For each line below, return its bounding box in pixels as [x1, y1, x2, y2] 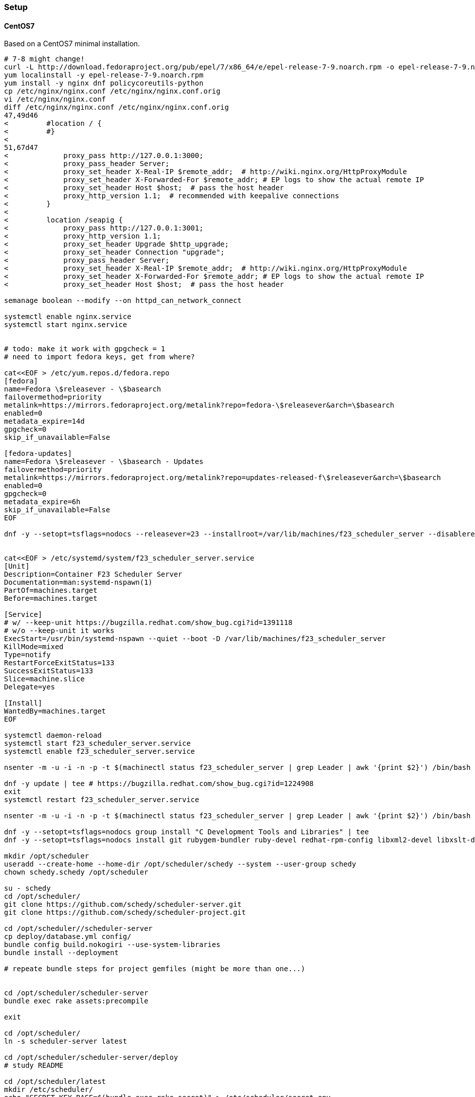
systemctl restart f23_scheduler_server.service [4, 796, 199, 804]
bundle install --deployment [4, 949, 119, 957]
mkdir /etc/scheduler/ [4, 1085, 94, 1094]
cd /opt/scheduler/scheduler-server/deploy [4, 1053, 178, 1062]
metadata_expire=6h [4, 498, 81, 506]
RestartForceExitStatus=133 [4, 659, 115, 667]
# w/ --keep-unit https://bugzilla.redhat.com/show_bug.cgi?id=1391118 [4, 618, 293, 627]
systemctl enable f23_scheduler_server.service [4, 747, 195, 756]
